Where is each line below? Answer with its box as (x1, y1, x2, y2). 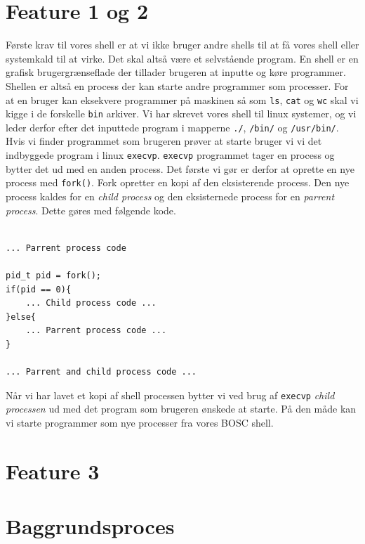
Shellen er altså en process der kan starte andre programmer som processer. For (6, 78, 349, 93)
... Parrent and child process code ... (6, 367, 197, 377)
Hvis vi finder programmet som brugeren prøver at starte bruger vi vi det (6, 134, 322, 148)
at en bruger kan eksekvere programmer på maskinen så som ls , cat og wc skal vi (6, 92, 359, 107)
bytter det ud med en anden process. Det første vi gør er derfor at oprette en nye (6, 161, 354, 176)
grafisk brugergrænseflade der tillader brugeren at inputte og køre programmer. (6, 65, 346, 79)
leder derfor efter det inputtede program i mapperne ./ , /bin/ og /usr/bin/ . (6, 119, 339, 134)
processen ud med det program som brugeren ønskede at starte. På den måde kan (6, 401, 357, 416)
